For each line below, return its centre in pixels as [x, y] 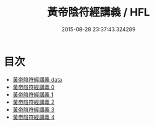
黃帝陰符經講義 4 [33, 117]
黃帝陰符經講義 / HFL [99, 12]
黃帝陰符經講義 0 [33, 87]
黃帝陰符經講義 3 [33, 109]
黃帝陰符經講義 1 [33, 94]
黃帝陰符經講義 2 [33, 102]
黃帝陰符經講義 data [37, 79]
